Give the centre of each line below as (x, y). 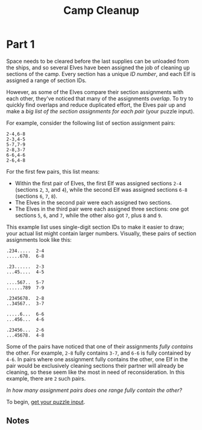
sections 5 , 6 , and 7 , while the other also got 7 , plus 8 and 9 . (89, 215)
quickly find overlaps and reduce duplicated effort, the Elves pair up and (96, 105)
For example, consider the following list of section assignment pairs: (91, 123)
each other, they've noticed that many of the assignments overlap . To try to (100, 98)
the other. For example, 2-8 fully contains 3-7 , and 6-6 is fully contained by (99, 353)
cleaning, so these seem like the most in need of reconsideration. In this (96, 372)
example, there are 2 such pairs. (46, 378)
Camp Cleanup (101, 11)
